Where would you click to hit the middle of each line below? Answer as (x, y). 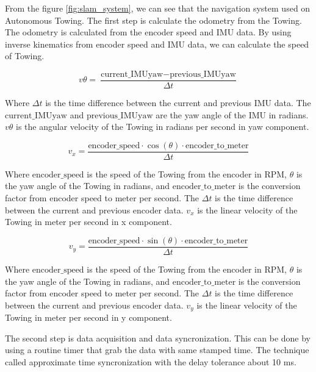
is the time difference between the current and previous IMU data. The (178, 103)
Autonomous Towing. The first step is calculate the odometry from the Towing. (153, 20)
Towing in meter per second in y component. (88, 317)
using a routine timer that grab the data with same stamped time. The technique (157, 350)
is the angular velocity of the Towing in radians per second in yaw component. (163, 127)
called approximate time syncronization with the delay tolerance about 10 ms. (151, 361)
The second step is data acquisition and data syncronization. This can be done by (158, 338)
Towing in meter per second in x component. (88, 222)
